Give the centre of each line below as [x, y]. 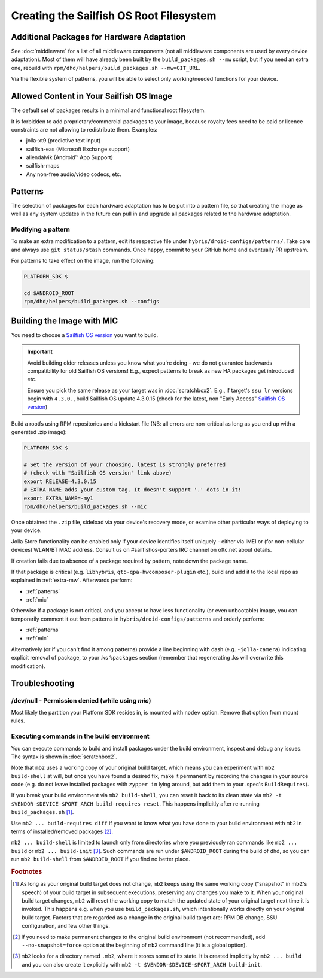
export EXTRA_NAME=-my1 [59, 498]
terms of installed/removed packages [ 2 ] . [62, 831]
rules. [18, 721]
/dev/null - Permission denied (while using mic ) [81, 700]
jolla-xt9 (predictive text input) [63, 141]
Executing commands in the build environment [80, 736]
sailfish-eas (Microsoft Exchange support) [78, 149]
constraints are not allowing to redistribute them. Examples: [84, 129]
